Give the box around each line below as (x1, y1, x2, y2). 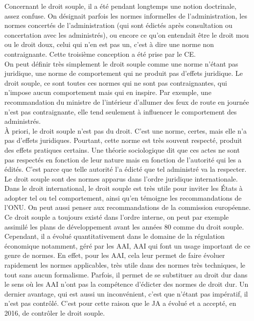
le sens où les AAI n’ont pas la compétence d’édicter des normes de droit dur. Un (4, 279, 249, 289)
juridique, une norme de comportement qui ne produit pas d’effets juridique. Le (4, 68, 243, 78)
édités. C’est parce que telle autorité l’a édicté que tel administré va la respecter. (4, 164, 247, 174)
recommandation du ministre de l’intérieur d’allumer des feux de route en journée (4, 96, 249, 107)
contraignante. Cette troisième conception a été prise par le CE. (4, 48, 196, 59)
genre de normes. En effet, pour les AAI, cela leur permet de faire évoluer (4, 250, 225, 260)
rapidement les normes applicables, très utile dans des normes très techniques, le (4, 260, 245, 270)
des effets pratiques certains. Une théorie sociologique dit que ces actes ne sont (4, 144, 240, 155)
